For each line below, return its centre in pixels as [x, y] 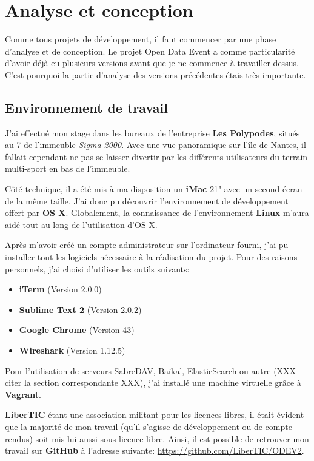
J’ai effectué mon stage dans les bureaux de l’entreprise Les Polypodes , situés [152, 133]
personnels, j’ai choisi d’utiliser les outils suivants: [97, 268]
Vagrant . [23, 394]
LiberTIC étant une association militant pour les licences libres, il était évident [155, 415]
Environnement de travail [86, 107]
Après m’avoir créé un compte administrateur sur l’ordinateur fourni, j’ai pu [147, 245]
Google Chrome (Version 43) [77, 330]
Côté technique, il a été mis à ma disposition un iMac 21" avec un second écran [154, 189]
